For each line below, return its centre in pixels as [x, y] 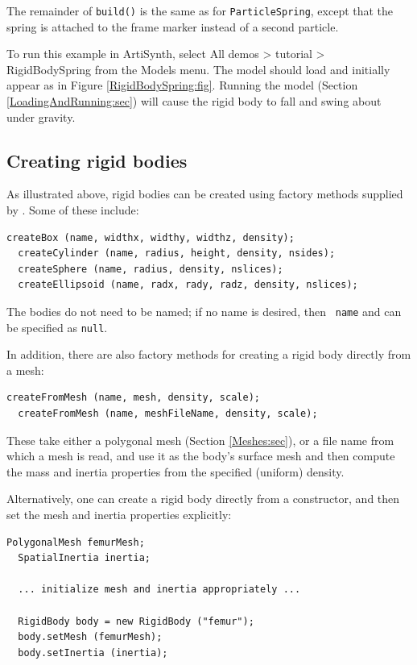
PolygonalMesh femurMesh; [76, 542]
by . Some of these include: [73, 210]
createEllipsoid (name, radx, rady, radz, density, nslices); [188, 285]
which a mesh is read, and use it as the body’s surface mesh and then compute [201, 456]
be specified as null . [57, 327]
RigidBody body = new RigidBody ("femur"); [136, 621]
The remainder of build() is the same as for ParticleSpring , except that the [200, 10]
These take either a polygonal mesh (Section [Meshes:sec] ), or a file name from [200, 440]
